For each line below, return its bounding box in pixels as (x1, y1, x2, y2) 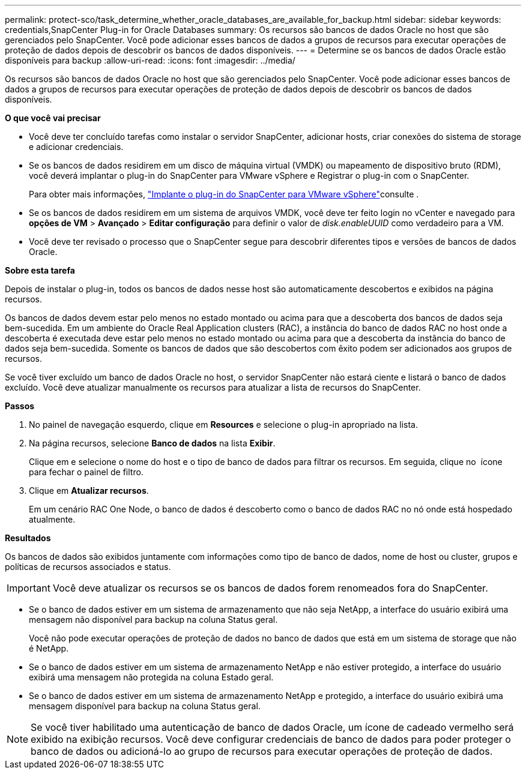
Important (7, 582, 50, 594)
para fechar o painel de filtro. (29, 467, 144, 477)
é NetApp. (29, 643, 69, 653)
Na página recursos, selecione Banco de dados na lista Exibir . (29, 438, 276, 448)
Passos (5, 401, 35, 411)
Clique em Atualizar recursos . (29, 485, 149, 496)
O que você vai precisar (5, 113, 101, 123)
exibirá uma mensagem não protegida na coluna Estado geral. (29, 672, 274, 682)
